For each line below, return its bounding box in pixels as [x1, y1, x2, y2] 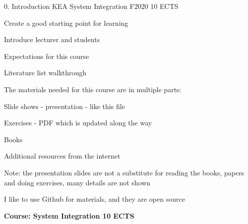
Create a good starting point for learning [4, 17, 128, 28]
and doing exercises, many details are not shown [4, 177, 151, 187]
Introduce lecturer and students [4, 34, 100, 45]
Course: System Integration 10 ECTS [4, 210, 134, 221]
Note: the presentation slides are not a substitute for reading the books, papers [4, 167, 245, 177]
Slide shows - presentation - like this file [4, 101, 125, 111]
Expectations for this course [4, 51, 89, 61]
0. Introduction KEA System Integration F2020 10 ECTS [4, 1, 179, 11]
